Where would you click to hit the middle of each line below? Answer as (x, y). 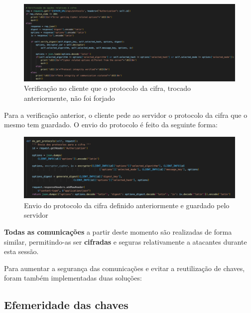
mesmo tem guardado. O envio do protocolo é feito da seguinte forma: (111, 125)
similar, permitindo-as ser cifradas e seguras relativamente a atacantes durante (125, 241)
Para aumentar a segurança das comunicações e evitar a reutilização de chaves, (125, 268)
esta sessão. (21, 251)
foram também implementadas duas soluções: (73, 278)
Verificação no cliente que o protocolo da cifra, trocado (107, 88)
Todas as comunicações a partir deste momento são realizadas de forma (118, 232)
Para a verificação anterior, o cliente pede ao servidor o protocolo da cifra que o (126, 115)
